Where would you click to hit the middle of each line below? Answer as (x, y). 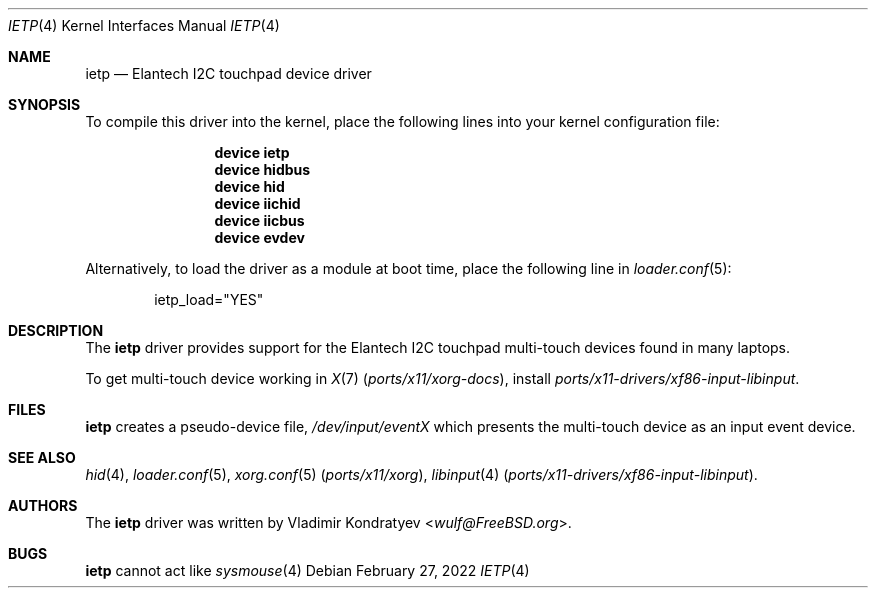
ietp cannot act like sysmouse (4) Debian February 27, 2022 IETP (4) (307, 570)
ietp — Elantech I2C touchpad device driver (228, 73)
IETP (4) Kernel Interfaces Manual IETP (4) (144, 25)
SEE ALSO (42, 457)
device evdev (259, 237)
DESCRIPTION (56, 330)
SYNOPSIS (44, 104)
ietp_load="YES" (209, 299)
